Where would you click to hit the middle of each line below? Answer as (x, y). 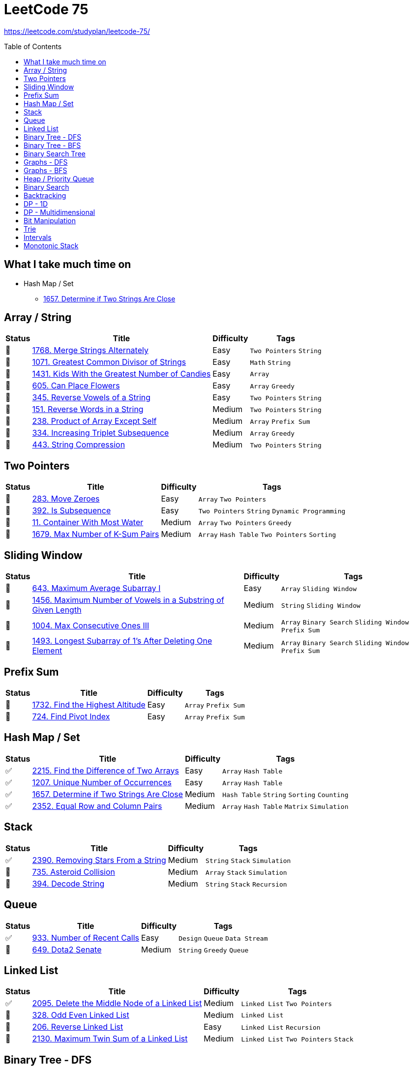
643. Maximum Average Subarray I (96, 588)
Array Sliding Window (319, 589)
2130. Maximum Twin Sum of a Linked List (110, 1039)
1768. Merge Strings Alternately (90, 350)
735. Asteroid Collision (74, 872)
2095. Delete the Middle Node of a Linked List (117, 1003)
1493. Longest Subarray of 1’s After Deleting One (122, 641)
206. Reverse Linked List (78, 1027)
